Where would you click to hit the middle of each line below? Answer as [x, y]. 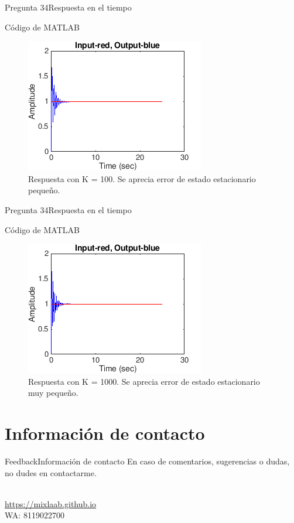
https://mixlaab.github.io [51, 503]
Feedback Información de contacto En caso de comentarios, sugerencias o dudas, [147, 461]
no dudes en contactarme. [51, 472]
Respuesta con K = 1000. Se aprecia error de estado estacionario [144, 381]
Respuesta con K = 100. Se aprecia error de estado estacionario [142, 178]
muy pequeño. [53, 393]
